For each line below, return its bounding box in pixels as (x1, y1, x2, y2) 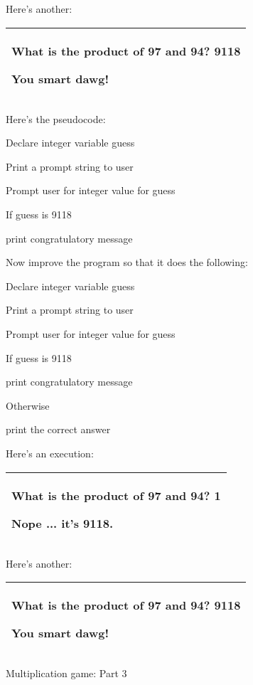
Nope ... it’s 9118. (11, 514, 113, 531)
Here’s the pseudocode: (6, 111, 106, 126)
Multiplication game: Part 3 (6, 666, 127, 681)
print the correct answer (6, 422, 111, 437)
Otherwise (6, 398, 50, 413)
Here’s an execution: (6, 445, 94, 460)
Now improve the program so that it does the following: (6, 255, 248, 270)
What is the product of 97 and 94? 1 (11, 487, 221, 504)
